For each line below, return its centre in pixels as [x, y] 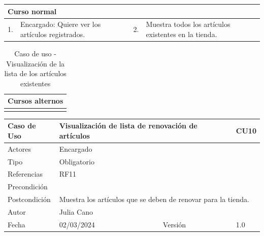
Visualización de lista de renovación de [128, 126]
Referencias [25, 174]
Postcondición [29, 199]
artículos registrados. [53, 34]
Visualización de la [36, 63]
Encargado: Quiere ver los [60, 24]
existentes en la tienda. [181, 34]
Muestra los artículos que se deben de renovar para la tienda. [154, 199]
